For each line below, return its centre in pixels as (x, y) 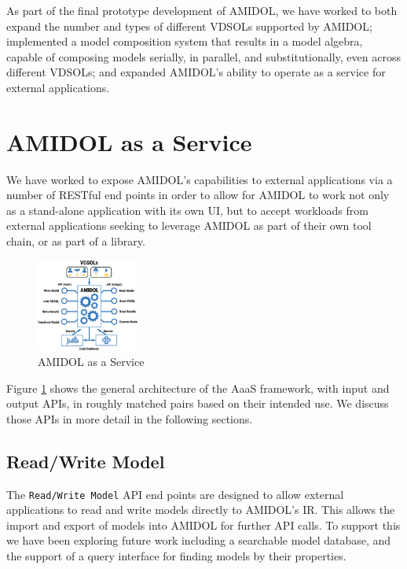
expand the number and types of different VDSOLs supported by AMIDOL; (189, 26)
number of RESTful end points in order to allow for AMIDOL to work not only (198, 195)
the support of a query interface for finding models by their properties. (176, 556)
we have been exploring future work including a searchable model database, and (199, 540)
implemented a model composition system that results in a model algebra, (185, 41)
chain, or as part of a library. (76, 241)
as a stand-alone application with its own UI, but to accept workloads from (187, 210)
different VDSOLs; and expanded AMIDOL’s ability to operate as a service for (196, 72)
